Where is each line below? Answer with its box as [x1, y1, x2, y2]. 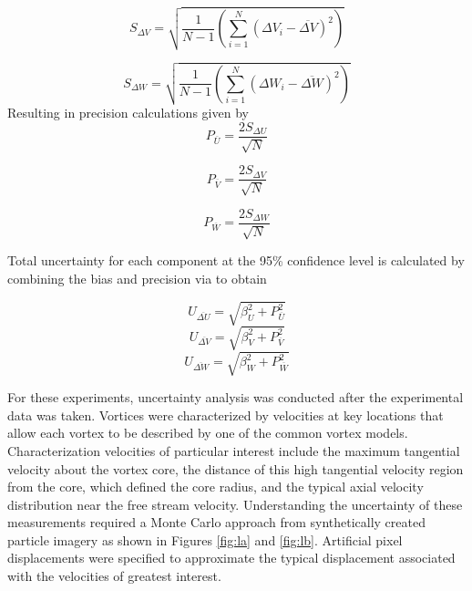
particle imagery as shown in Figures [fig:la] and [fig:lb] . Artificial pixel [7, 530, 403, 549]
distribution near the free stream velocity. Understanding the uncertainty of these [7, 494, 463, 513]
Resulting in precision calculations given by [7, 103, 249, 122]
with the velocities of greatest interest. [7, 566, 221, 586]
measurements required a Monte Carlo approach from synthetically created [7, 513, 426, 532]
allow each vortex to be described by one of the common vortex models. [7, 423, 408, 442]
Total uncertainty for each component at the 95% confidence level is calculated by [7, 251, 465, 270]
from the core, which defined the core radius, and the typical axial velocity [7, 477, 424, 496]
